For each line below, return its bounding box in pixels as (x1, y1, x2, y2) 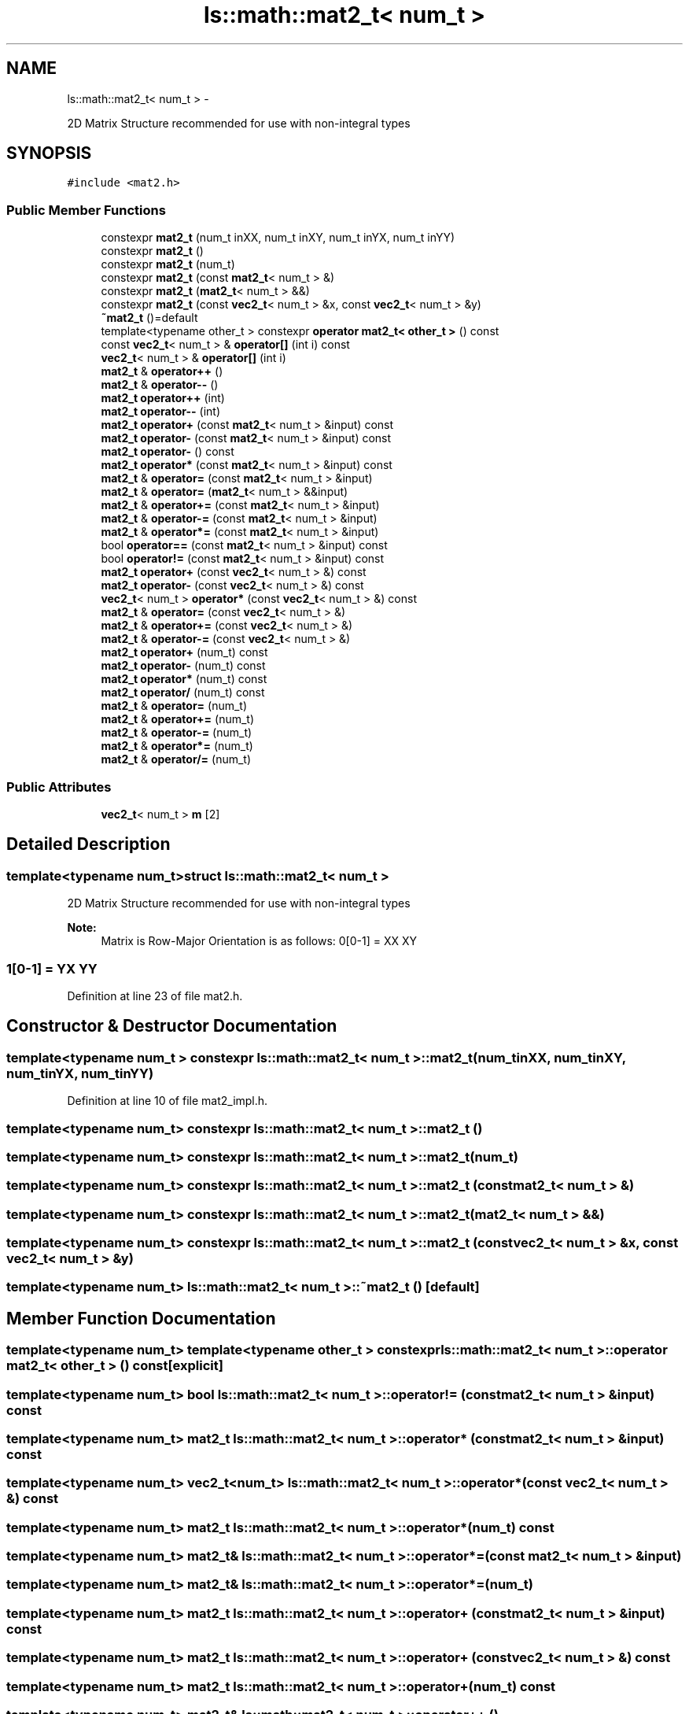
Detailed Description (6, 834, 171, 855)
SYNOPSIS (6, 143, 92, 164)
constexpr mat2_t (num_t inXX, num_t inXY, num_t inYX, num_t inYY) (101, 231, 455, 245)
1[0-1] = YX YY (6, 960, 98, 977)
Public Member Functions (6, 201, 166, 218)
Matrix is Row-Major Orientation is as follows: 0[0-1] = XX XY (101, 934, 417, 948)
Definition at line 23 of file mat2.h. (67, 988, 243, 1003)
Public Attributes (6, 778, 112, 795)
